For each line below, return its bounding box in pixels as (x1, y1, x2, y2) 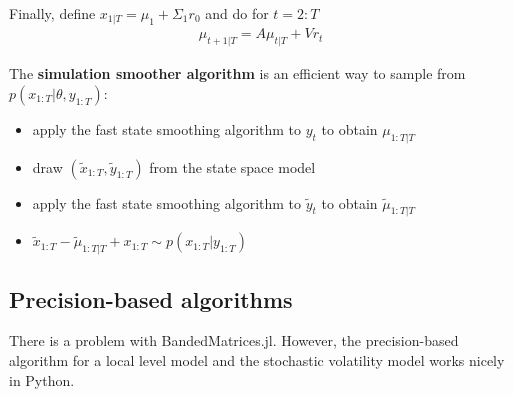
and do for (205, 3, 269, 23)
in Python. (9, 369, 75, 390)
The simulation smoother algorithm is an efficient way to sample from (9, 63, 466, 84)
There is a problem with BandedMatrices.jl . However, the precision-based (9, 330, 459, 351)
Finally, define (9, 3, 96, 23)
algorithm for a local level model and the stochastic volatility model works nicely (9, 350, 505, 371)
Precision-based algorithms (9, 283, 293, 314)
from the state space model (149, 156, 316, 177)
